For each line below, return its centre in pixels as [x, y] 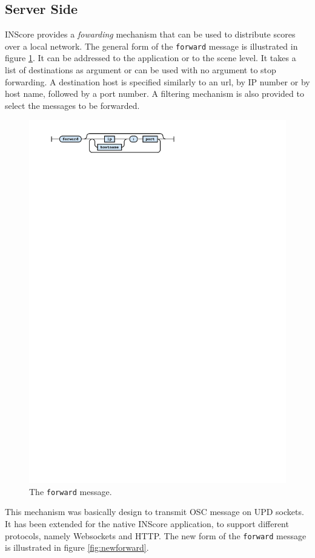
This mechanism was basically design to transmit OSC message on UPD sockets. [154, 512]
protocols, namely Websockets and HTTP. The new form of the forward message [156, 535]
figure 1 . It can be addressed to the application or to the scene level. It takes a [151, 58]
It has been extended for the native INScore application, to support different [147, 523]
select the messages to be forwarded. [72, 105]
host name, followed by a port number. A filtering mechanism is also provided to [154, 94]
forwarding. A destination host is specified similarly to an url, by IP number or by [157, 81]
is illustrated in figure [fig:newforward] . [77, 547]
